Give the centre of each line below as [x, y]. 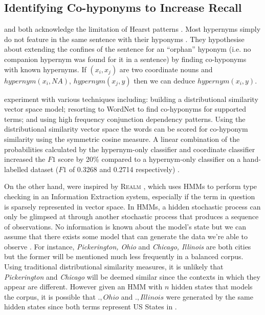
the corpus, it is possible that [50, 296]
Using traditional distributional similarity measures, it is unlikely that [114, 267]
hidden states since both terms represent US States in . [91, 307]
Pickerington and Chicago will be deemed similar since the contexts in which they [132, 276]
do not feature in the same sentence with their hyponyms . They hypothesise [124, 39]
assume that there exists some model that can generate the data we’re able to [126, 236]
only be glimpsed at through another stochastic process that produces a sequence [131, 216]
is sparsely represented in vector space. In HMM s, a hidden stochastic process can [132, 206]
